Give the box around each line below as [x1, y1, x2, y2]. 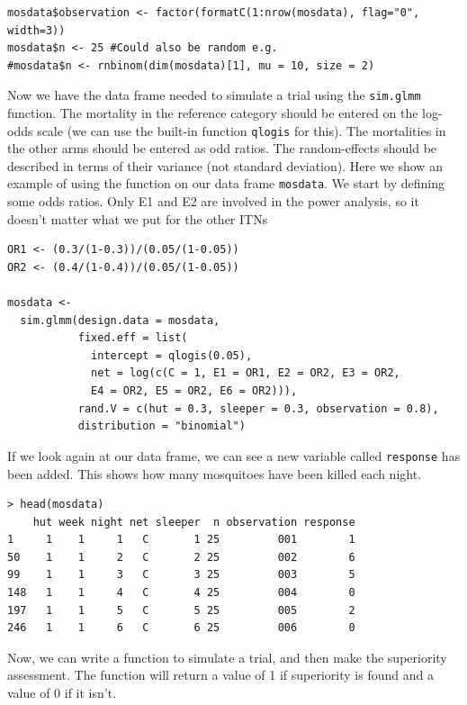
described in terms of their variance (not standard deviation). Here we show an [7, 156, 443, 175]
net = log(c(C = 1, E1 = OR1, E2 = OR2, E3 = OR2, [91, 366, 400, 380]
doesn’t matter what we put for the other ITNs [7, 209, 268, 228]
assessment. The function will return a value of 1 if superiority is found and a [7, 665, 434, 684]
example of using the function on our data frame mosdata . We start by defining [7, 174, 445, 193]
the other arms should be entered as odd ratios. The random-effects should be [7, 139, 437, 158]
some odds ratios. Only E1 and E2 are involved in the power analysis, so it [7, 192, 419, 211]
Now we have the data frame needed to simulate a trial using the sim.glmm [7, 86, 421, 104]
